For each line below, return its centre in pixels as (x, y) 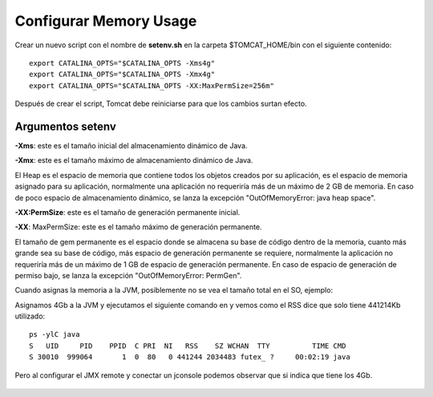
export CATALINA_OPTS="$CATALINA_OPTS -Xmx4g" (122, 75)
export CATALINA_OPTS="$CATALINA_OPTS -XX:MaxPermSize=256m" (152, 85)
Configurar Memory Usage (106, 21)
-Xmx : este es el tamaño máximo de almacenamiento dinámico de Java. (134, 160)
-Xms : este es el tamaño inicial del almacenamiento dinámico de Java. (131, 146)
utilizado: (30, 316)
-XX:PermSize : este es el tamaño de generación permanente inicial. (127, 212)
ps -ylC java (55, 334)
